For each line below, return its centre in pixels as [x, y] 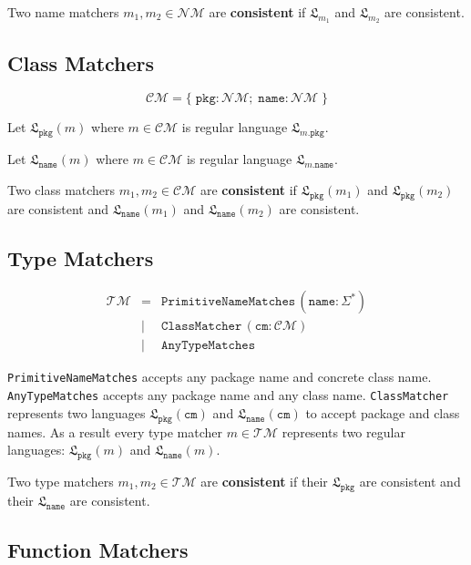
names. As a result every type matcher [115, 431]
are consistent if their [264, 481]
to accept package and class [383, 412]
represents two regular [343, 431]
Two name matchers [63, 12]
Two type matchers [61, 481]
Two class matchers [61, 189]
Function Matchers [98, 549]
